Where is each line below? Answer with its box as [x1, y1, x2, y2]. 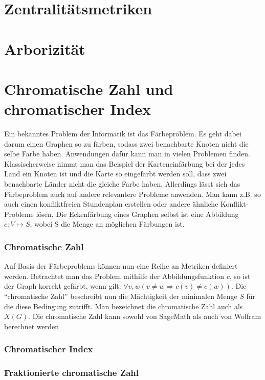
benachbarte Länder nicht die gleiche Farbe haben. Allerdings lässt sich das [4, 178, 240, 189]
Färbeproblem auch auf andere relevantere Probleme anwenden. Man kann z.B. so [4, 188, 261, 199]
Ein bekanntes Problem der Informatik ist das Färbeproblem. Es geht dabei [4, 128, 241, 139]
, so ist [229, 270, 251, 281]
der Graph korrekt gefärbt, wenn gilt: [4, 281, 121, 291]
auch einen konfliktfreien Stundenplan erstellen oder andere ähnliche [4, 198, 218, 209]
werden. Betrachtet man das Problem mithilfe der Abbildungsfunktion [4, 270, 225, 281]
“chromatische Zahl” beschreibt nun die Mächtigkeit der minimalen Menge [4, 291, 237, 301]
